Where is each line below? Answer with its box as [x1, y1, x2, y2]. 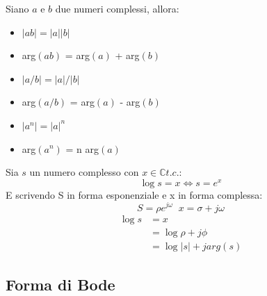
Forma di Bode [6, 273, 115, 295]
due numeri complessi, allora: [55, 1, 179, 15]
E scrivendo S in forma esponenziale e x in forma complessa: [6, 187, 263, 202]
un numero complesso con [29, 165, 139, 179]
